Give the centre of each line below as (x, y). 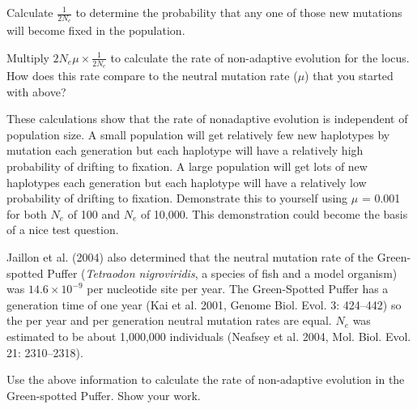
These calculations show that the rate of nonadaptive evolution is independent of (207, 119)
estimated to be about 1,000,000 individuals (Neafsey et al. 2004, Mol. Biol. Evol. (209, 336)
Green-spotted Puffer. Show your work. (104, 395)
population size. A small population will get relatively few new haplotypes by (198, 134)
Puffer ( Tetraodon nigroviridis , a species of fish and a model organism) (222, 273)
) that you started (349, 76)
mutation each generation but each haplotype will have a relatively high (185, 150)
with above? (36, 91)
